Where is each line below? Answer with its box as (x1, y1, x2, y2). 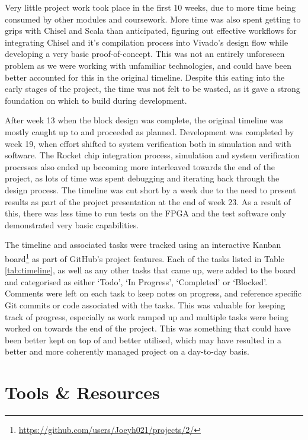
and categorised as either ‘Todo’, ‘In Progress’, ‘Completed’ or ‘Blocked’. (5, 275, 268, 288)
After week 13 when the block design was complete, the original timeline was (5, 114, 284, 126)
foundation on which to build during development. (5, 94, 187, 106)
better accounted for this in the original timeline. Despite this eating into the (5, 71, 285, 83)
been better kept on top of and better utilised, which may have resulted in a (5, 333, 281, 346)
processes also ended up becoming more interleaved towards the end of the (5, 160, 275, 173)
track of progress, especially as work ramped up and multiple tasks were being (5, 310, 289, 323)
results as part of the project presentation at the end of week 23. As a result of (5, 195, 291, 208)
